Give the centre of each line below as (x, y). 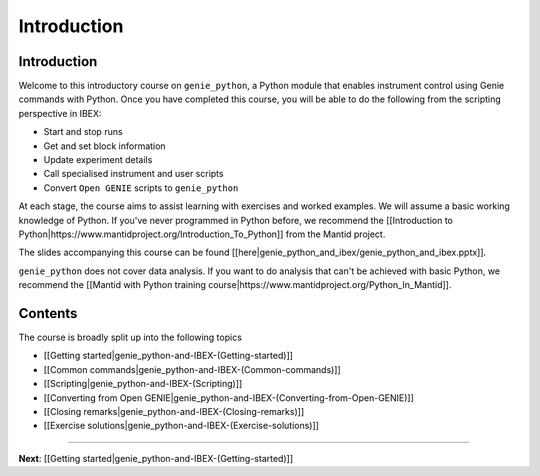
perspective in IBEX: (60, 113)
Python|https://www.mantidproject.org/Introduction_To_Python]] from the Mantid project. (202, 234)
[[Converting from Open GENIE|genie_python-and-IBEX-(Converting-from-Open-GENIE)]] (229, 397)
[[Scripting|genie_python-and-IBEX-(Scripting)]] (143, 384)
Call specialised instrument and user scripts (133, 174)
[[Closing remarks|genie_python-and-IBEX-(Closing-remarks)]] (174, 411)
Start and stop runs (83, 132)
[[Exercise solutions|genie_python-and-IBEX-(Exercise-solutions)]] (181, 426)
